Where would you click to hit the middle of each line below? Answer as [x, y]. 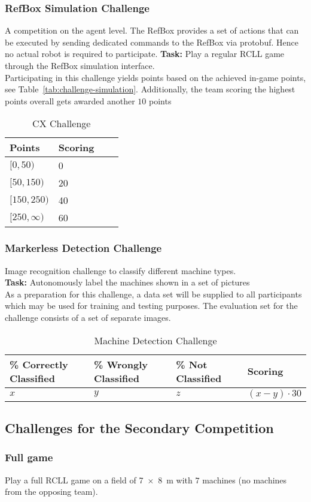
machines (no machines [245, 480]
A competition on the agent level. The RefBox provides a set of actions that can [152, 30]
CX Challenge [62, 124]
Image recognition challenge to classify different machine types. [121, 270]
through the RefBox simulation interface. [80, 65]
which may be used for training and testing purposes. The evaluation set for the [151, 306]
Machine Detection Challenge [155, 340]
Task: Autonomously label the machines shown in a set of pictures [127, 282]
